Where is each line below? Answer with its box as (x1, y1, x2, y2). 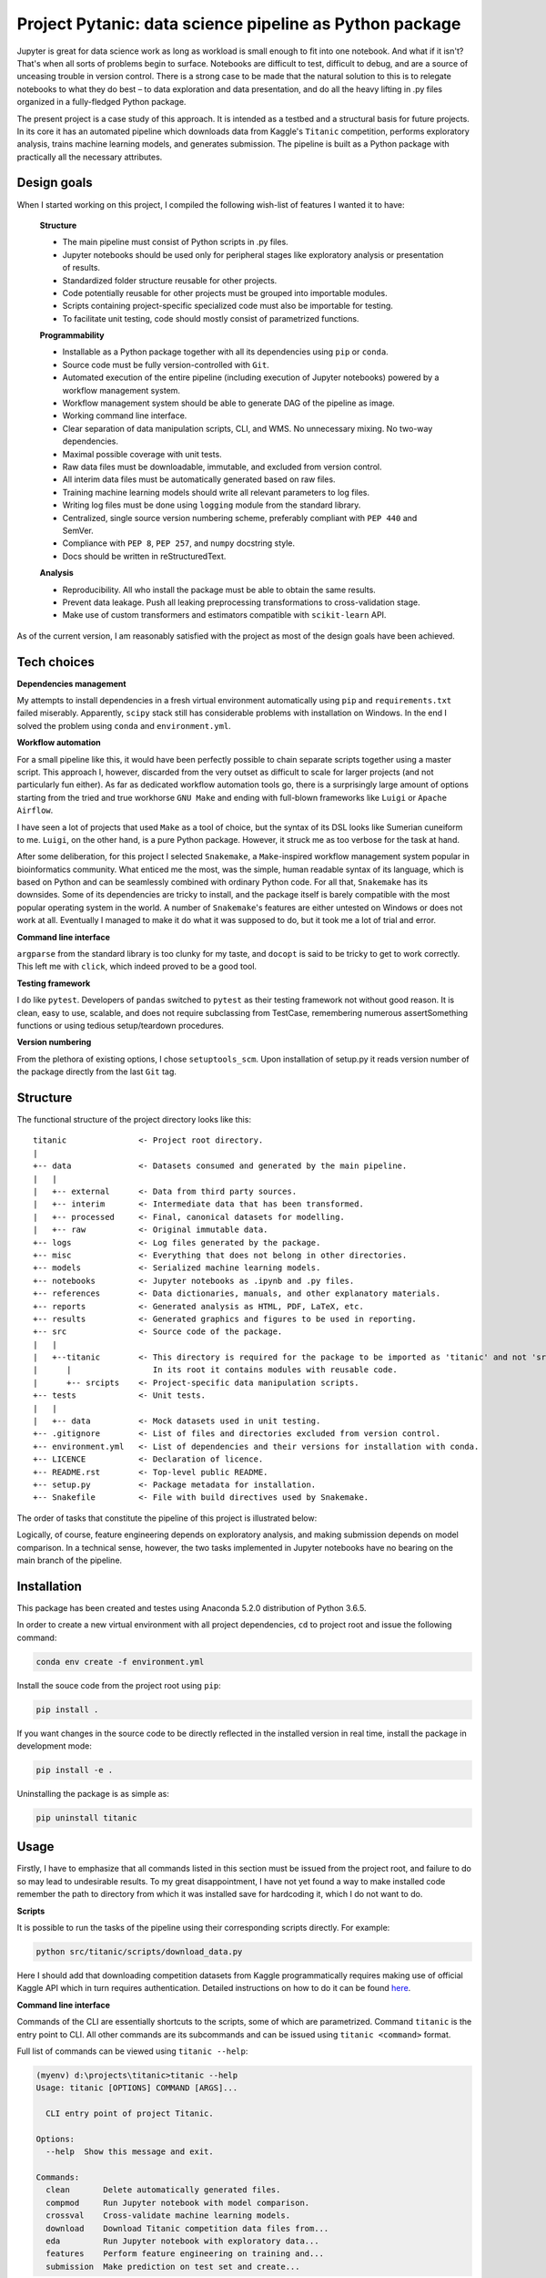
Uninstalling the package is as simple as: (16, 1788, 170, 1799)
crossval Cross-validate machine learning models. (45, 2211, 291, 2221)
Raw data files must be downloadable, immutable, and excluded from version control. (62, 461, 382, 472)
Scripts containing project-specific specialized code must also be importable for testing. (62, 301, 393, 312)
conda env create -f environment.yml (35, 1657, 205, 1667)
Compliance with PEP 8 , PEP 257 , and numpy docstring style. (62, 538, 296, 549)
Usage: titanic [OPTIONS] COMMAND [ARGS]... (35, 2083, 238, 2093)
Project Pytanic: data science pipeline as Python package (16, 14, 461, 34)
